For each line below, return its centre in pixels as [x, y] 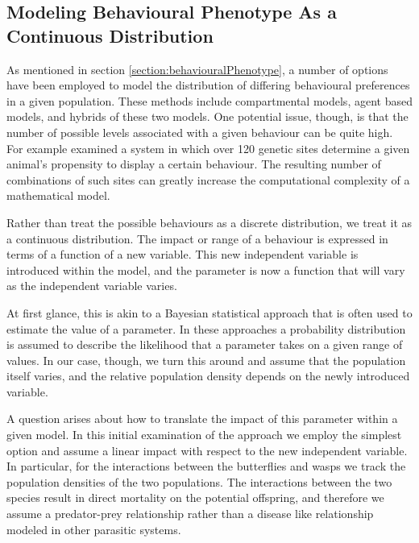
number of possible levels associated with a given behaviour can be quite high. [200, 132]
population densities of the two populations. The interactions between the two [199, 481]
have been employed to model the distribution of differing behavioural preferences [208, 85]
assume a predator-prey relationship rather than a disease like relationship [190, 514]
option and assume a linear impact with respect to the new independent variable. [207, 450]
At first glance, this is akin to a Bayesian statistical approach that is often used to [209, 312]
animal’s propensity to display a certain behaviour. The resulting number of [194, 164]
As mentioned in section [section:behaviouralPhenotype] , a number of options [197, 69]
